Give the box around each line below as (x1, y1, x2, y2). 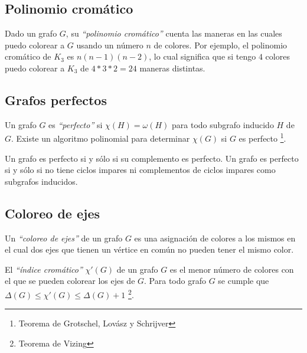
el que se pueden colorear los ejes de (5, 274, 135, 287)
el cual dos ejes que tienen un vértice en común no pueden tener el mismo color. (5, 243, 294, 256)
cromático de (5, 50, 51, 63)
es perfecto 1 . (239, 130, 286, 145)
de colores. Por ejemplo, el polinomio (153, 38, 288, 51)
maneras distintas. (139, 61, 205, 74)
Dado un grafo (5, 27, 57, 40)
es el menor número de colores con (169, 263, 294, 275)
